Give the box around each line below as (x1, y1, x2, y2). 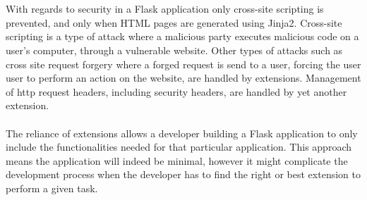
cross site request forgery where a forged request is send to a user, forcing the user (6, 56, 361, 71)
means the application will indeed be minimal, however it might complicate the (6, 153, 348, 168)
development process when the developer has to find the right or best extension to (6, 167, 361, 182)
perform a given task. (6, 180, 98, 195)
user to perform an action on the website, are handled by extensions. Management (6, 70, 361, 85)
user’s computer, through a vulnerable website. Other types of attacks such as (6, 42, 343, 57)
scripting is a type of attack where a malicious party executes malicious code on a (6, 29, 359, 44)
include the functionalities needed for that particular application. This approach (6, 139, 351, 154)
